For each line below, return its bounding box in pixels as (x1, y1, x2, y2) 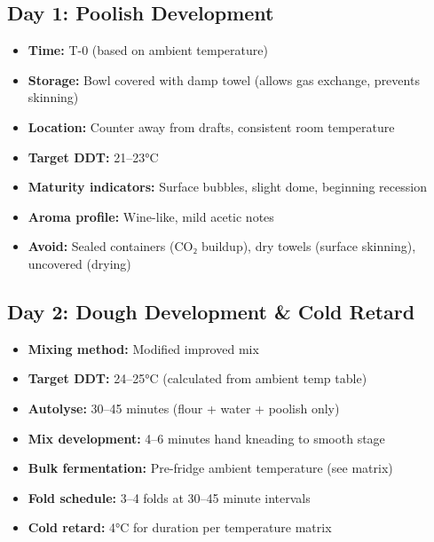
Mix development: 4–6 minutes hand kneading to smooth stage (28, 428, 385, 447)
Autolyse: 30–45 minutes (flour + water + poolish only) (28, 398, 340, 417)
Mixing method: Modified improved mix (28, 339, 259, 357)
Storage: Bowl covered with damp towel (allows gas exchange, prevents (28, 70, 420, 89)
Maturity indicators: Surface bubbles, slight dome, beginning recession (28, 177, 427, 196)
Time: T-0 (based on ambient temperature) (28, 41, 268, 59)
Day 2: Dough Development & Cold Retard (7, 297, 415, 325)
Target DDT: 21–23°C (28, 147, 159, 166)
